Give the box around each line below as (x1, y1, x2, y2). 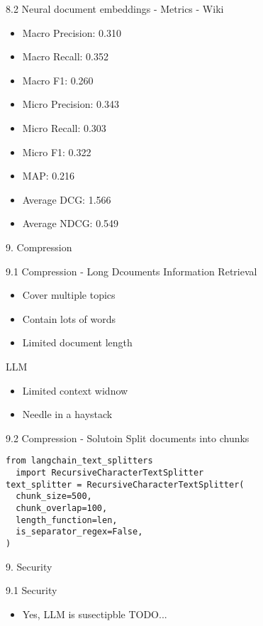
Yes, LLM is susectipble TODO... (22, 606, 167, 621)
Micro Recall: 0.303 (22, 120, 106, 135)
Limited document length (22, 335, 133, 350)
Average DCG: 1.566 (22, 192, 111, 207)
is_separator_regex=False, (16, 527, 143, 537)
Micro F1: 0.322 (22, 144, 91, 159)
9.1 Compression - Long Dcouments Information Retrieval (6, 263, 257, 278)
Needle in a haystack (22, 407, 113, 422)
